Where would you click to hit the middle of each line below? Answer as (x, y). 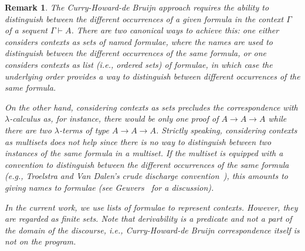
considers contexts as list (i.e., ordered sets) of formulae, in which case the (139, 64)
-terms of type (84, 130)
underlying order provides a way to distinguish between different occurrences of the (152, 76)
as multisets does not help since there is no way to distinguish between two (138, 141)
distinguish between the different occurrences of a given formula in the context (144, 18)
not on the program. (40, 241)
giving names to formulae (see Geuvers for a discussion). (109, 187)
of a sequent (26, 30)
